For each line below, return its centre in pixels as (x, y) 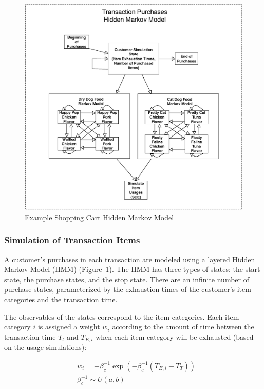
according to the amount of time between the (183, 327)
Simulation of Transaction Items (72, 240)
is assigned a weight (69, 327)
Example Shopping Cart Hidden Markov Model (99, 217)
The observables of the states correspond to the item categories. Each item (122, 316)
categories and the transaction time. (61, 299)
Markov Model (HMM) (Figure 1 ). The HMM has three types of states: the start (132, 269)
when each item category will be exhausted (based (175, 336)
